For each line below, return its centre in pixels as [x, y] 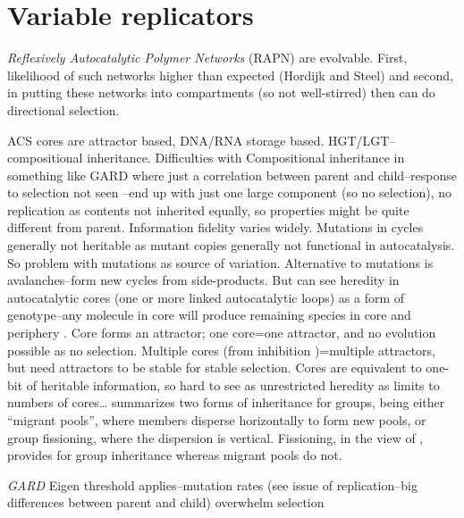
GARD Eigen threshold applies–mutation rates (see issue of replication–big [212, 485]
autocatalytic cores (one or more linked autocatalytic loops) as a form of [206, 297]
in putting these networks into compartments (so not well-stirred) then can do [221, 92]
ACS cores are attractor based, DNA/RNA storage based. [166, 140]
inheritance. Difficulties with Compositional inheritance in [246, 158]
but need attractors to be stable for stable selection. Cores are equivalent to [215, 368]
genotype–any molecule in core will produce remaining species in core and [209, 315]
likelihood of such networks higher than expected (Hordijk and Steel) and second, [230, 75]
